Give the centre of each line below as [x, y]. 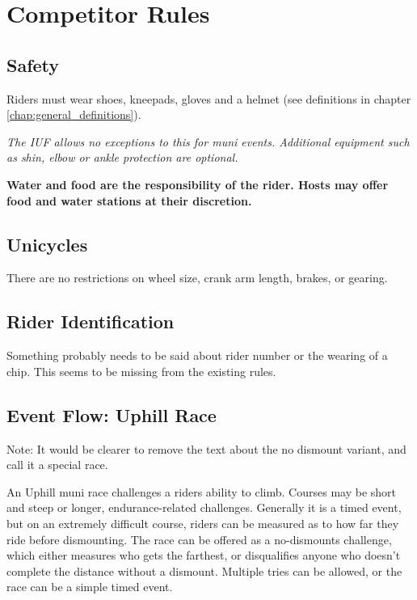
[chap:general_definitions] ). [74, 114]
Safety [33, 64]
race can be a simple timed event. [90, 587]
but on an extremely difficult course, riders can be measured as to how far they [203, 523]
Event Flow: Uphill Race [112, 414]
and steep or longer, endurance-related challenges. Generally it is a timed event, [204, 507]
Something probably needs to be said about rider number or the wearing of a [197, 355]
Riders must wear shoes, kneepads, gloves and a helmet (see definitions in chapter [209, 98]
